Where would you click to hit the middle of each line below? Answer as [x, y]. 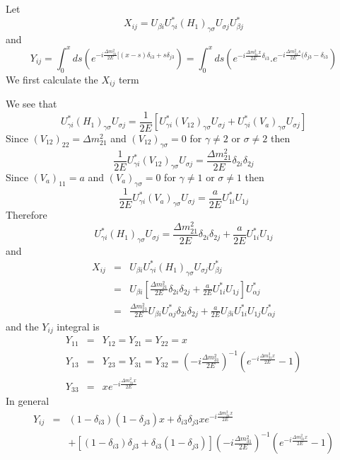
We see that [31, 104]
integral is [78, 326]
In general [28, 401]
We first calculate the [52, 79]
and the [22, 326]
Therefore [27, 214]
